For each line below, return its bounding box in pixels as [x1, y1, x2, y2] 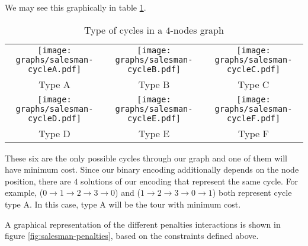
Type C [238, 77, 269, 91]
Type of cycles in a [84, 22, 163, 37]
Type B [138, 77, 170, 91]
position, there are [5, 174, 71, 187]
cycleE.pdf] [127, 113, 181, 123]
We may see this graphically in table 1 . [5, 1, 146, 13]
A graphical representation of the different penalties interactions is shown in [5, 218, 281, 230]
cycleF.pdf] [226, 113, 281, 123]
